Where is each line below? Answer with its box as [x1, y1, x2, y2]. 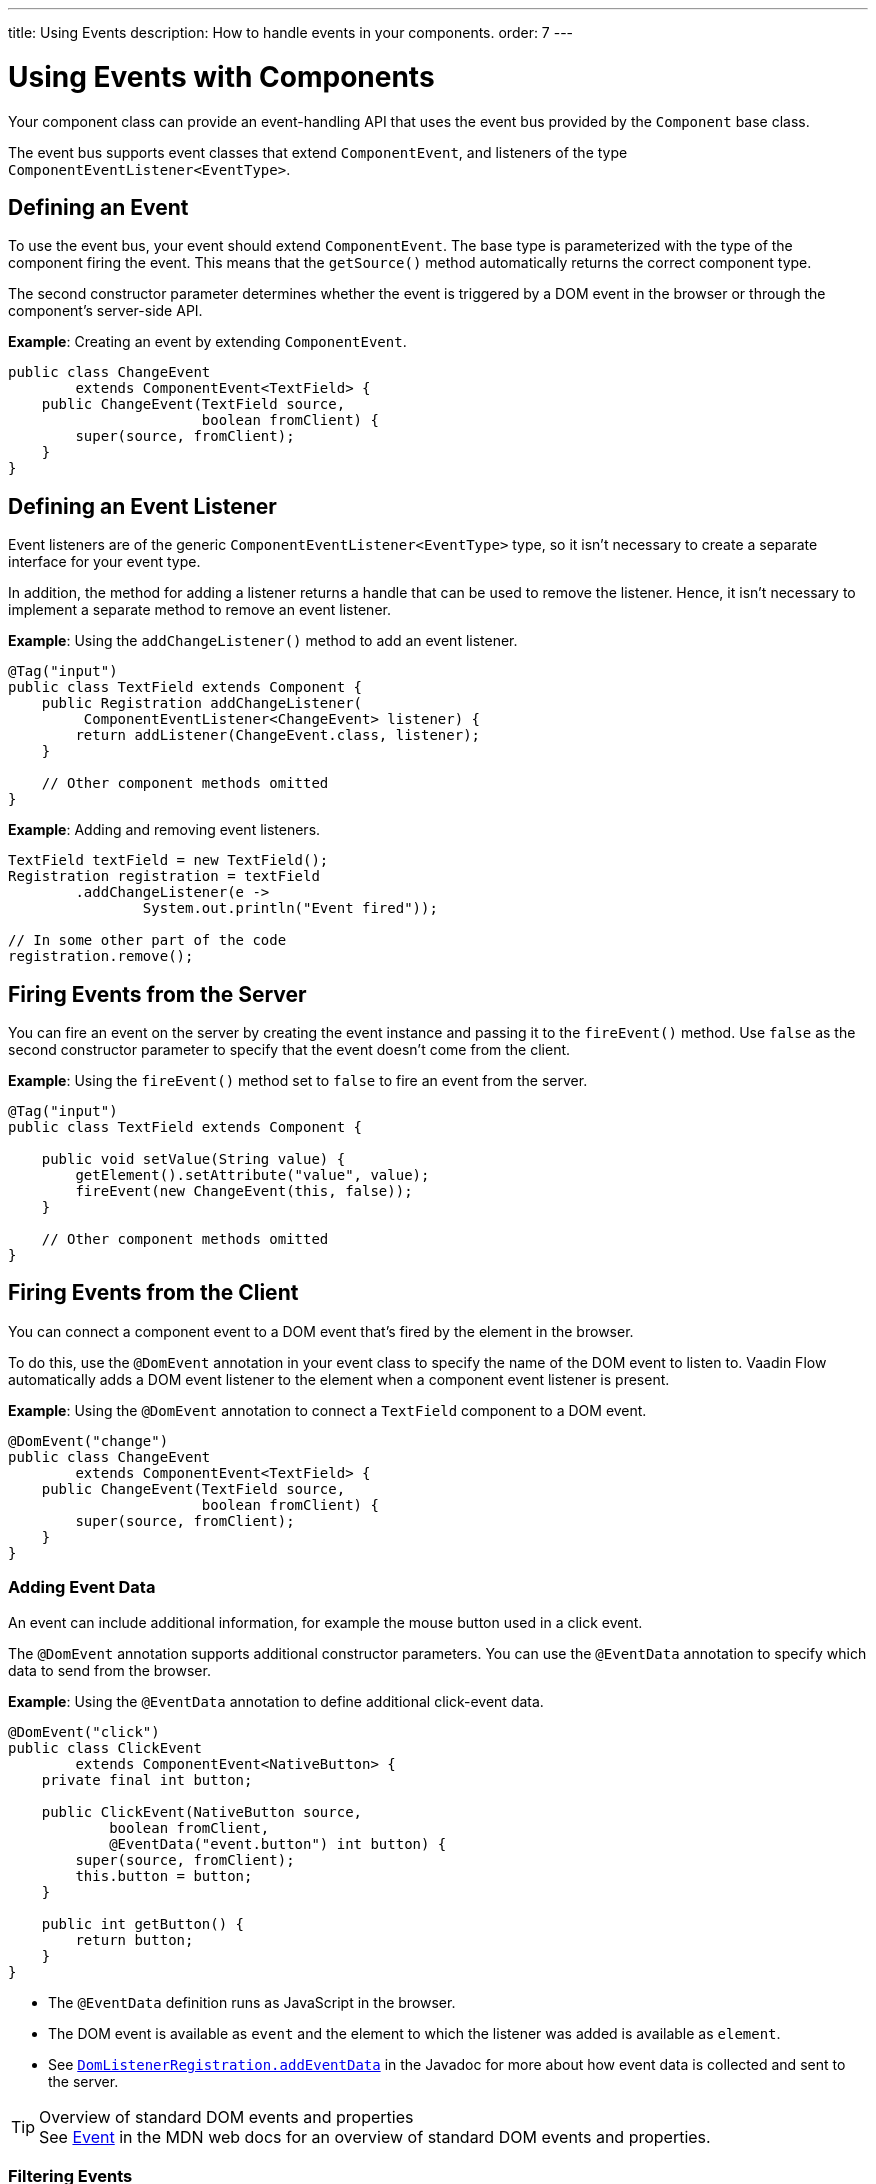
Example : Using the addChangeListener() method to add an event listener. [8, 632, 518, 650]
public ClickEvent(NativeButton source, [41, 1803, 363, 1820]
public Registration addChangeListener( [41, 695, 363, 712]
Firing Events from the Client [8, 1280, 299, 1306]
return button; [75, 1931, 194, 1948]
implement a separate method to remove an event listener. [8, 601, 391, 619]
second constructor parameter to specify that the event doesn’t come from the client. [8, 1041, 571, 1059]
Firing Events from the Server [8, 981, 307, 1007]
